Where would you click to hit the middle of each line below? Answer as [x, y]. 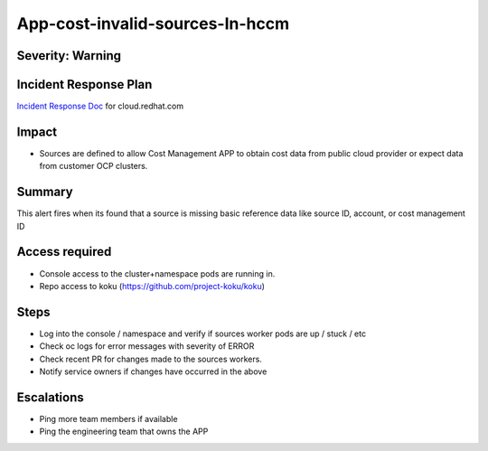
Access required [64, 252]
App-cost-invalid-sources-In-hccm [153, 23]
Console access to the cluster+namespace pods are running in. [157, 273]
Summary [45, 192]
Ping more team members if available [108, 418]
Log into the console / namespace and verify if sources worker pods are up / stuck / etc [202, 334]
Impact [37, 132]
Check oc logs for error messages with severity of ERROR [147, 346]
